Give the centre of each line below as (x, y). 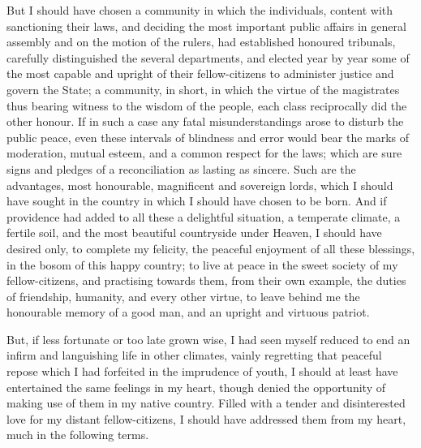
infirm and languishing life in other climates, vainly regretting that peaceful (194, 355)
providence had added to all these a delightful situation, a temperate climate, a (204, 216)
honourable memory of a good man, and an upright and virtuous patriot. (188, 312)
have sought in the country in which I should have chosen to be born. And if (197, 201)
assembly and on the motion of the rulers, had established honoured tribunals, (201, 42)
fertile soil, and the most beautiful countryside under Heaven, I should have (194, 233)
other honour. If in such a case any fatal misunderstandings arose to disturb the (205, 121)
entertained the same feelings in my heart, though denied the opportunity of (196, 387)
